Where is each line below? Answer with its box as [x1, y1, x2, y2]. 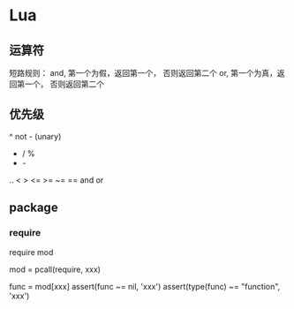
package [9, 200, 59, 215]
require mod [9, 246, 54, 257]
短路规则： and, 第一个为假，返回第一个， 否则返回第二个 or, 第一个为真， [9, 68, 278, 78]
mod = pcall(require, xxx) [9, 264, 102, 275]
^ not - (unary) [9, 131, 62, 141]
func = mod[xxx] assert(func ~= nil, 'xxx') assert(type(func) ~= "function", [9, 281, 281, 291]
